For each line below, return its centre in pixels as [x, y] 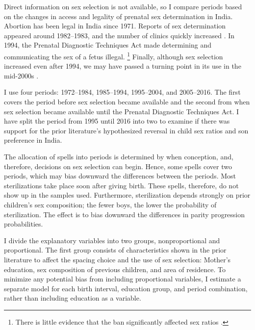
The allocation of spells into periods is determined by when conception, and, [119, 156]
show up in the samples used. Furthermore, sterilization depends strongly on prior [127, 195]
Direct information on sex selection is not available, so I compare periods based [123, 6]
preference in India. [33, 140]
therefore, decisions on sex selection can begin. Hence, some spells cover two [118, 166]
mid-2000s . [21, 75]
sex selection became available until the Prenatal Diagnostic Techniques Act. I [122, 111]
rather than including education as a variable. [73, 298]
